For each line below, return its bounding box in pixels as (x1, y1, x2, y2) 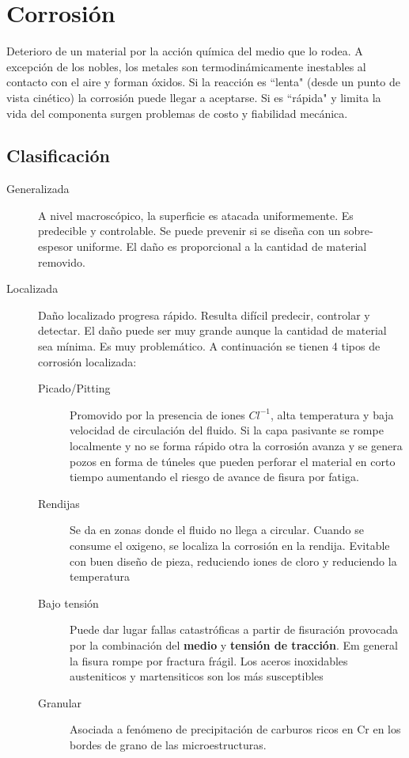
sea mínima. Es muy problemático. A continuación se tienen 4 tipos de (38, 338, 381, 354)
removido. (38, 253, 85, 270)
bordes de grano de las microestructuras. (70, 736, 267, 752)
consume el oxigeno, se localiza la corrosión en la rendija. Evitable (70, 536, 390, 553)
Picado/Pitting (38, 380, 111, 396)
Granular (38, 694, 82, 711)
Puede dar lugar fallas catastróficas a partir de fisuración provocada (70, 621, 398, 638)
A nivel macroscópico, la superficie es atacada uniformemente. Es (38, 207, 354, 223)
